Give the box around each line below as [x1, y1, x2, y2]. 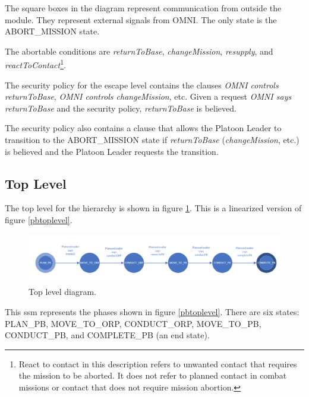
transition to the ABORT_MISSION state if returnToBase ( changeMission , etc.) [5, 134, 299, 145]
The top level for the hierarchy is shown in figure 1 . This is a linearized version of [5, 202, 302, 214]
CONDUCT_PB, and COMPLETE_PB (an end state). [5, 329, 210, 341]
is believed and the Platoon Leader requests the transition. [5, 145, 219, 157]
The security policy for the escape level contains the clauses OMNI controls [5, 78, 279, 91]
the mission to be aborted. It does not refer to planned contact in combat [18, 369, 287, 382]
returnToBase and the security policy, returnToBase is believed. [5, 101, 237, 114]
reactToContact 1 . [5, 57, 66, 71]
